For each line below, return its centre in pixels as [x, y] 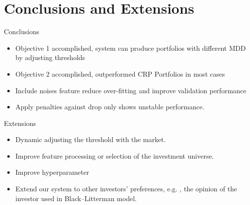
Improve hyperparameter [52, 172]
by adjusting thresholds [50, 57]
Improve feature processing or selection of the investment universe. [115, 155]
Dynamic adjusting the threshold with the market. [90, 139]
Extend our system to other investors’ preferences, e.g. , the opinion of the [126, 189]
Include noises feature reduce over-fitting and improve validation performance [131, 90]
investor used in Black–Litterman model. [76, 198]
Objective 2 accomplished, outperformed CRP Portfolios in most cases [120, 73]
